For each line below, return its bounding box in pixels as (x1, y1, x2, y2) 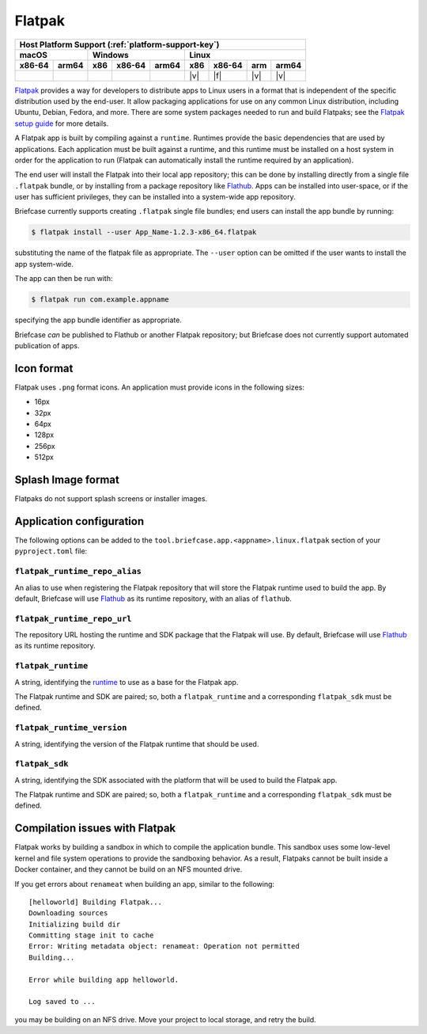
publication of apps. (14, 340, 80, 350)
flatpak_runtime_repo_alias (14, 566, 142, 577)
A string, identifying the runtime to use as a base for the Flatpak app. (14, 677, 239, 686)
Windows (92, 49, 130, 60)
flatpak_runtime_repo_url (14, 614, 132, 624)
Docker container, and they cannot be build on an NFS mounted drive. (14, 865, 243, 874)
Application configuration (14, 515, 145, 528)
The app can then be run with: (14, 274, 113, 283)
